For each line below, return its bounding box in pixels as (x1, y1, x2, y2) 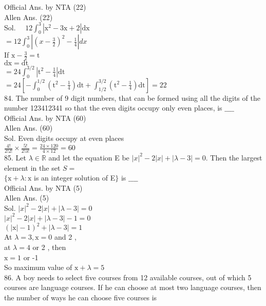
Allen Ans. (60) (4, 122, 53, 133)
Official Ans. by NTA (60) (4, 112, 86, 123)
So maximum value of (4, 262, 72, 273)
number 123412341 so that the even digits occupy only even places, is (4, 102, 222, 113)
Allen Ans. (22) (4, 11, 53, 22)
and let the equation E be (48, 152, 129, 163)
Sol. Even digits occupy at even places (4, 132, 124, 143)
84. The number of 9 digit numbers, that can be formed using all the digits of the (4, 92, 260, 103)
